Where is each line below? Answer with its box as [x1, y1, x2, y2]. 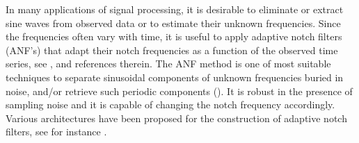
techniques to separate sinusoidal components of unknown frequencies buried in [6, 69, 344, 84]
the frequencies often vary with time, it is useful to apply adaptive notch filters [6, 29, 342, 44]
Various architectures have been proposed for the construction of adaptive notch [6, 110, 347, 125]
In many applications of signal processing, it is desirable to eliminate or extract [6, 2, 344, 16]
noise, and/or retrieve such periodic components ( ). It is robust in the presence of [6, 83, 353, 98]
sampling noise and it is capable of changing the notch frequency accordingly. [6, 97, 335, 112]
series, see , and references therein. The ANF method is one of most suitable [6, 56, 331, 71]
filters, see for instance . [6, 124, 107, 139]
